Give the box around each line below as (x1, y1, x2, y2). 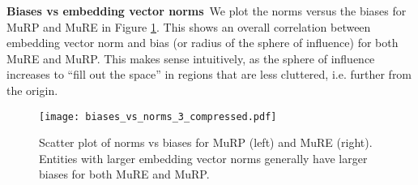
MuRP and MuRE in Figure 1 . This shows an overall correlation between (6, 18, 371, 35)
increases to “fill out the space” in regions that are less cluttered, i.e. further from (6, 66, 412, 83)
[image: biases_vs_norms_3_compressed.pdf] (39, 110, 277, 123)
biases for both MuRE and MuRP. (39, 166, 210, 183)
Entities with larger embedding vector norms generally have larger (39, 149, 368, 166)
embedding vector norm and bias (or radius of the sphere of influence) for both (6, 34, 399, 51)
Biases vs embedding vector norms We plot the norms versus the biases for (6, 2, 407, 19)
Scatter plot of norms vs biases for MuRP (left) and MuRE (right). (39, 134, 373, 151)
